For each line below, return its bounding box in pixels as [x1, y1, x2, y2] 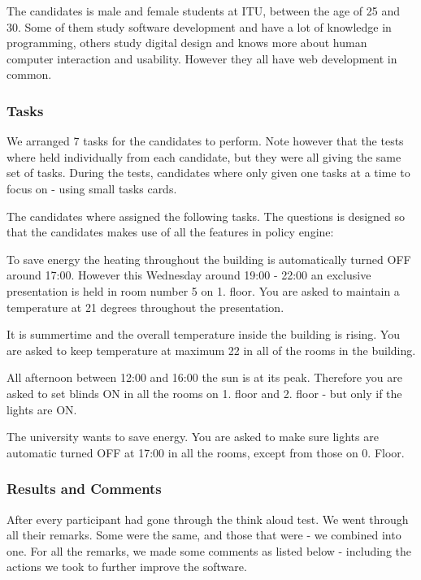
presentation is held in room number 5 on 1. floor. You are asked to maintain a [7, 282, 400, 299]
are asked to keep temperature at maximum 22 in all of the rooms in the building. [7, 341, 416, 358]
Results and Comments [7, 478, 162, 499]
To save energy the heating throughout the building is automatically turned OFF [7, 250, 411, 267]
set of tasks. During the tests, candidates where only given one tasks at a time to [7, 164, 410, 181]
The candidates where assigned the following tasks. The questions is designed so [7, 207, 405, 224]
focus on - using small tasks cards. [7, 180, 177, 197]
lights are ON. [7, 400, 77, 418]
